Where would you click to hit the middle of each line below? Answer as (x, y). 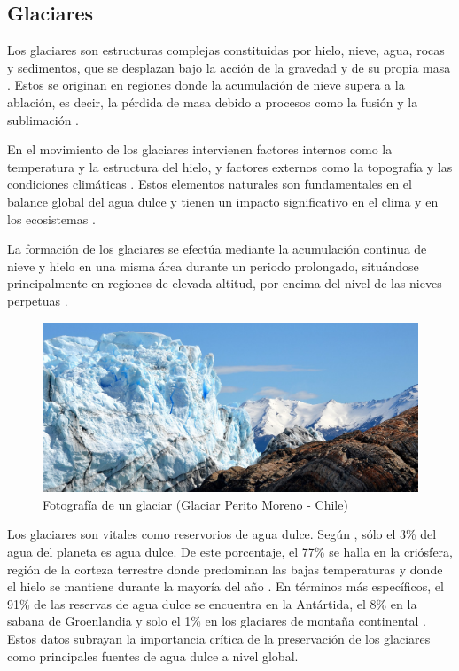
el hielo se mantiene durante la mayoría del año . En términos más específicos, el (226, 586)
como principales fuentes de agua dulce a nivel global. (153, 655)
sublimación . (43, 119)
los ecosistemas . (51, 218)
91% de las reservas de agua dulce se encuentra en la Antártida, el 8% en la (212, 603)
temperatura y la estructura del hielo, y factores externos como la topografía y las (230, 166)
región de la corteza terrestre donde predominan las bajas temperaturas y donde (225, 569)
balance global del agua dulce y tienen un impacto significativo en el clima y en (223, 201)
